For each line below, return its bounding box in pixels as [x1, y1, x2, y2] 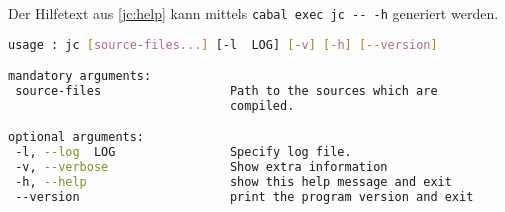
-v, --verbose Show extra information [15, 160, 388, 175]
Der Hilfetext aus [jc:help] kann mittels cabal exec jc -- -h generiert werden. [8, 3, 499, 23]
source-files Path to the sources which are [15, 84, 438, 99]
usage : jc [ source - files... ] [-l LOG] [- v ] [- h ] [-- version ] [8, 37, 438, 52]
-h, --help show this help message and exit [15, 175, 452, 190]
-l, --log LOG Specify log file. [15, 145, 352, 160]
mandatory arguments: [8, 69, 152, 84]
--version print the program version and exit [15, 189, 474, 204]
